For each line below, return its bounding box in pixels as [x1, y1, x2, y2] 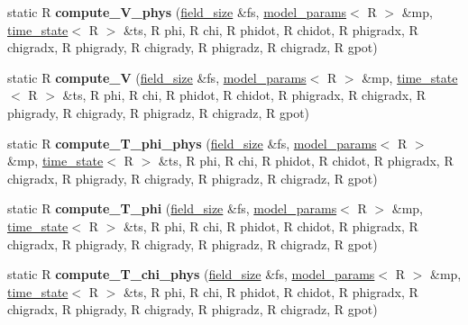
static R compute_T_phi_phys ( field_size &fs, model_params [7, 133, 377, 152]
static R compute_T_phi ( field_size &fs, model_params [7, 199, 337, 218]
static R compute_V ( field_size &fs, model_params [7, 68, 307, 86]
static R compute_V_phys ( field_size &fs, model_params [7, 3, 347, 21]
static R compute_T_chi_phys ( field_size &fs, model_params [7, 265, 375, 284]
